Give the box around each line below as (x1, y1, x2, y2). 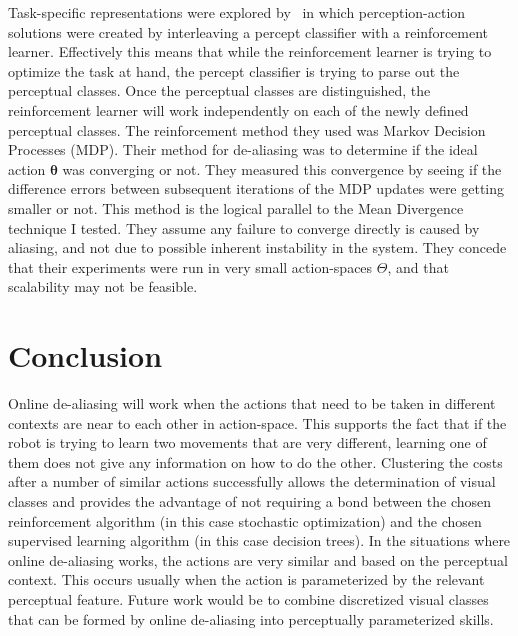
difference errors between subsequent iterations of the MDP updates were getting (8, 178, 505, 199)
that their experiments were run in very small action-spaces (8, 256, 373, 277)
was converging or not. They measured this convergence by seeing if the (62, 158, 502, 179)
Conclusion (8, 335, 163, 376)
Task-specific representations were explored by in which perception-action (8, 2, 466, 22)
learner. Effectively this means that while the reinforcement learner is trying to (8, 41, 492, 62)
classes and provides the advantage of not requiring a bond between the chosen (8, 491, 492, 511)
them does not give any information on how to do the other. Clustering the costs (8, 451, 503, 472)
